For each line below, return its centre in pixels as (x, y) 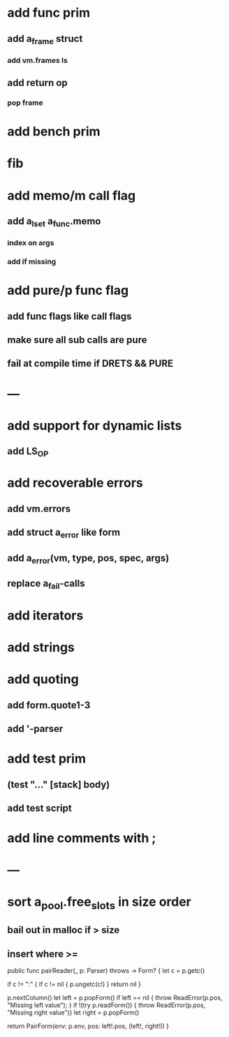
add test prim (46, 759)
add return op (37, 83)
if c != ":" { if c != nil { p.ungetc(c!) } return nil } (74, 984)
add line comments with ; (82, 838)
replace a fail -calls (46, 584)
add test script (39, 808)
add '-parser (35, 729)
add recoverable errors (75, 483)
